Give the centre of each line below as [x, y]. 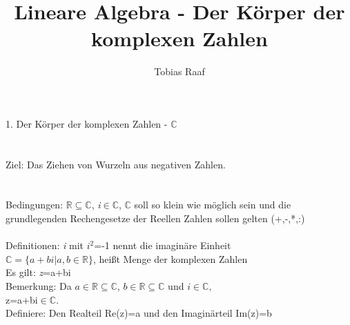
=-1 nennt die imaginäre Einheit [163, 245]
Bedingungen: [35, 205]
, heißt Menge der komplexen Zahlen [171, 258]
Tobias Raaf [179, 71]
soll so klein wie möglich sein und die [213, 205]
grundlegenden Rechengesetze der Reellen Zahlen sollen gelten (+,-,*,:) [155, 218]
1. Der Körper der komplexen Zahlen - [87, 123]
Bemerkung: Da [39, 286]
